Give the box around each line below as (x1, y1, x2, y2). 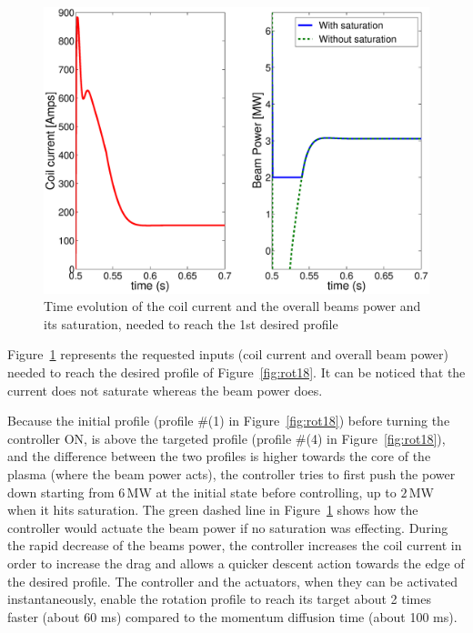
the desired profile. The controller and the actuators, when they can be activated (7, 571, 458, 590)
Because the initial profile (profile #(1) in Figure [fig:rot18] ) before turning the (7, 411, 450, 430)
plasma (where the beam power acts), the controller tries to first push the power (7, 465, 456, 484)
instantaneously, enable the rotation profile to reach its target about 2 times (7, 589, 431, 608)
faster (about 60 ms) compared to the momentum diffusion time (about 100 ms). (7, 607, 458, 626)
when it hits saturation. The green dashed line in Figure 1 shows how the (7, 500, 418, 519)
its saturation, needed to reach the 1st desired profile (44, 314, 338, 333)
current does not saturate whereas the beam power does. (7, 380, 323, 399)
